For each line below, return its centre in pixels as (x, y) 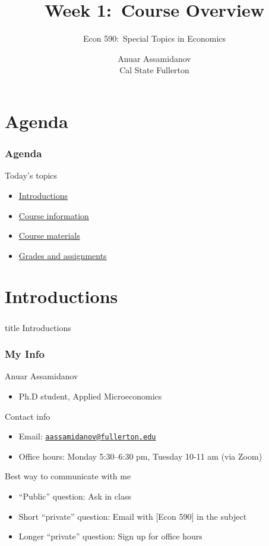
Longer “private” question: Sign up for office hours (110, 536)
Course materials (49, 235)
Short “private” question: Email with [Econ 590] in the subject (133, 516)
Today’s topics (31, 175)
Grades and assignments (63, 255)
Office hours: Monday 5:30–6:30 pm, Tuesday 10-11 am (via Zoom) (140, 456)
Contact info (28, 416)
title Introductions (38, 327)
